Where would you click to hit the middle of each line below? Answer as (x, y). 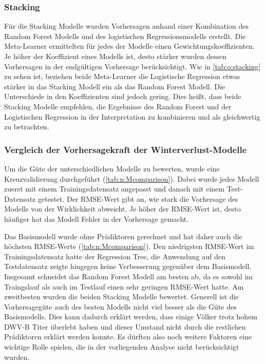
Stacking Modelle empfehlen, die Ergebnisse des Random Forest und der (118, 106)
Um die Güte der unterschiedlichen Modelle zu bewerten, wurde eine (112, 168)
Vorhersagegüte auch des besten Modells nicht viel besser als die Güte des (120, 306)
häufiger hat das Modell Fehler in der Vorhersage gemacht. (97, 218)
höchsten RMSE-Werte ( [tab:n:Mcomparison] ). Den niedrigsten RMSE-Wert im (129, 246)
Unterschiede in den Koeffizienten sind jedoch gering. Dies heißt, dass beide (123, 96)
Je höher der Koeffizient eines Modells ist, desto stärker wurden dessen (115, 56)
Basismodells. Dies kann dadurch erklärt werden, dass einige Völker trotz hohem (131, 317)
